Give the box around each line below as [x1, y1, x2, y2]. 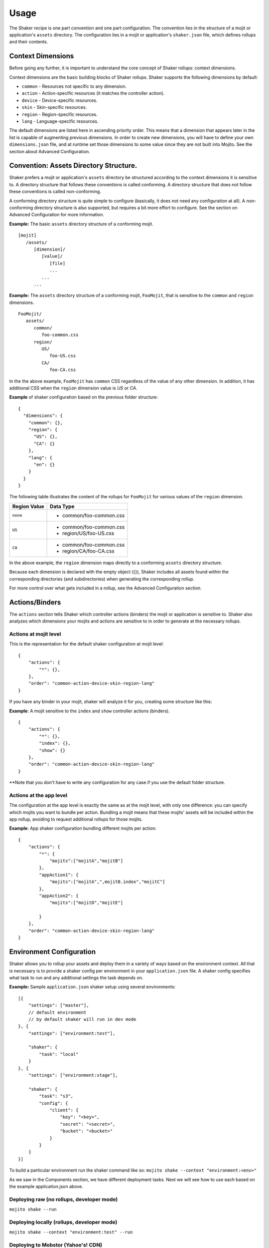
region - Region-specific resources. [21, 111, 98, 117]
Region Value [12, 503, 44, 510]
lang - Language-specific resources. [21, 118, 99, 124]
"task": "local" [39, 1051, 79, 1057]
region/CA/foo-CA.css [62, 547, 115, 554]
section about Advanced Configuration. [9, 148, 90, 154]
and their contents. [9, 39, 48, 45]
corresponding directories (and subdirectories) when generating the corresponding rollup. [9, 576, 194, 582]
